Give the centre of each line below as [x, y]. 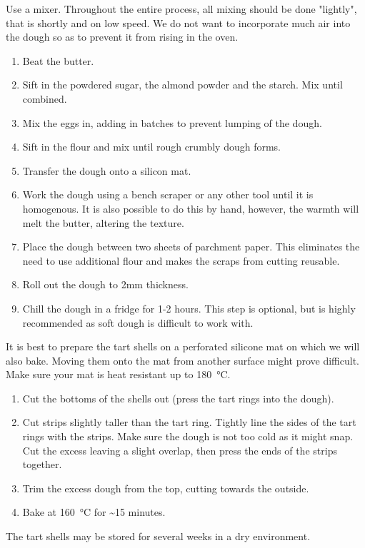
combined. [45, 98]
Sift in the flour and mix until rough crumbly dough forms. [151, 147]
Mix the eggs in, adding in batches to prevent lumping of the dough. [172, 122]
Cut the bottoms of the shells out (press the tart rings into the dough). [178, 398]
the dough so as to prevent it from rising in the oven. [122, 37]
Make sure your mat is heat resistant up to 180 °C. [118, 374]
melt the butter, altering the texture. [103, 222]
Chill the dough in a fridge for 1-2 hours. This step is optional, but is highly [189, 308]
